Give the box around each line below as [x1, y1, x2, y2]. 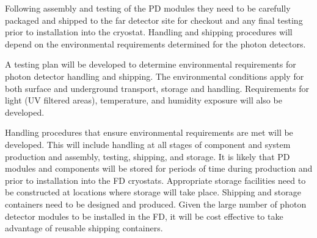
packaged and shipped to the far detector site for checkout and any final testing [5, 13, 303, 26]
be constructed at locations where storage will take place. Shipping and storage [5, 186, 302, 198]
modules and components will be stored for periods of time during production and [5, 162, 313, 175]
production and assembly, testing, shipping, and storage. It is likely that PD [5, 150, 290, 163]
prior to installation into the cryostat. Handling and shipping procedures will [5, 26, 293, 38]
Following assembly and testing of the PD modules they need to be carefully [5, 2, 291, 14]
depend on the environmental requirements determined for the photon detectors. [5, 37, 306, 50]
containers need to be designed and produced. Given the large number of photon [5, 197, 307, 210]
